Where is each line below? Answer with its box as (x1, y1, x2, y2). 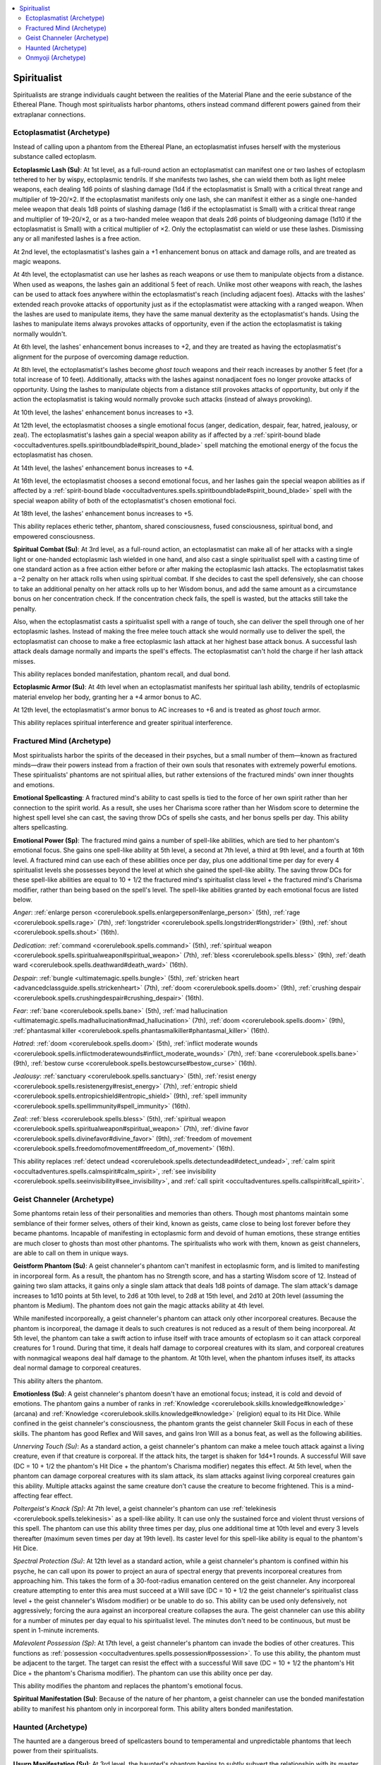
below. (13, 895, 32, 904)
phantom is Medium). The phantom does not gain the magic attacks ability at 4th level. (13, 1301, 265, 1310)
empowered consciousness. (13, 532, 95, 540)
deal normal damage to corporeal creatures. (13, 1363, 141, 1372)
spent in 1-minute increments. (13, 1626, 99, 1634)
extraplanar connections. (13, 110, 86, 119)
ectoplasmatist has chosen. (13, 450, 93, 459)
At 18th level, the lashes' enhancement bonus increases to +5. (13, 509, 193, 518)
